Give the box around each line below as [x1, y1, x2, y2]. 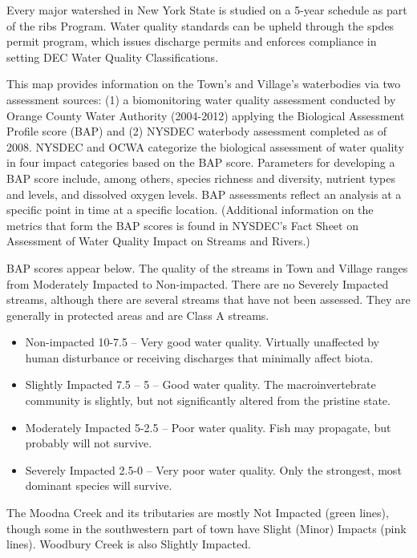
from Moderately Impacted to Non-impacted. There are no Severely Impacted [6, 275, 389, 292]
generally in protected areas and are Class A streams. [6, 306, 269, 323]
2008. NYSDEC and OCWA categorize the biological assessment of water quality [6, 138, 404, 155]
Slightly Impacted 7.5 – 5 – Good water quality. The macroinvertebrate [25, 376, 376, 393]
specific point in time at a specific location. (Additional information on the [6, 201, 374, 218]
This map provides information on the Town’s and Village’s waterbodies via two [6, 75, 401, 92]
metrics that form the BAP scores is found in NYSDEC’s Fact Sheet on [6, 216, 358, 233]
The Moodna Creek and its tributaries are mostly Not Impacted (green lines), [6, 504, 389, 521]
